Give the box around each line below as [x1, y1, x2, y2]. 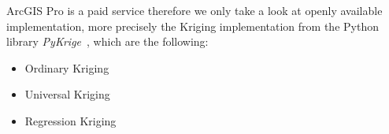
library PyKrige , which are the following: [6, 33, 209, 50]
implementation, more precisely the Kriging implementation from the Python [6, 17, 379, 34]
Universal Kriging [24, 86, 110, 102]
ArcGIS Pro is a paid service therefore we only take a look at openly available [6, 2, 383, 18]
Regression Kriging [24, 112, 117, 128]
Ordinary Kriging [24, 59, 109, 76]
